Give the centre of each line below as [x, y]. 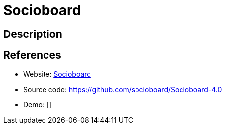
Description [33, 34]
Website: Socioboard [57, 74]
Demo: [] [38, 104]
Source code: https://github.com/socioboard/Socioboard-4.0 [123, 89]
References [32, 55]
